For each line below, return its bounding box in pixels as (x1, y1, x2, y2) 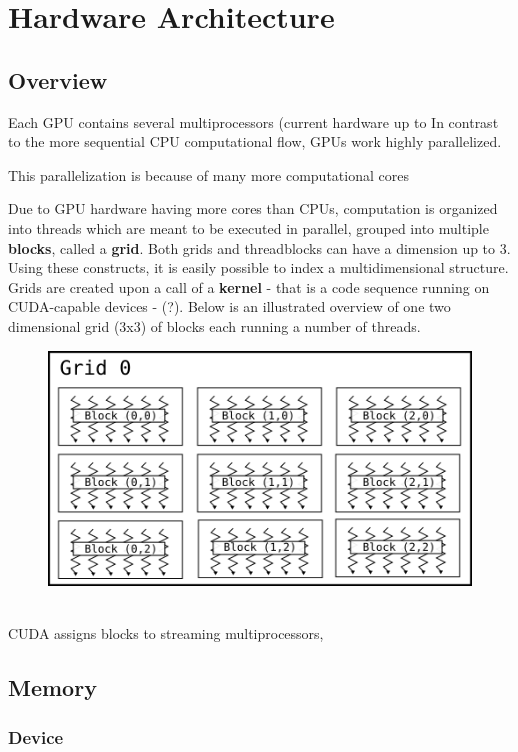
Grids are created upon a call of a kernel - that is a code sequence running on (8, 276, 490, 297)
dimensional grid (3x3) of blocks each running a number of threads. (8, 315, 421, 336)
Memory (8, 672, 97, 703)
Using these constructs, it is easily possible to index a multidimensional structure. (8, 257, 509, 278)
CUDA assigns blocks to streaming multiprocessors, (8, 623, 324, 644)
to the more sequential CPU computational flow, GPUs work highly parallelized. (8, 131, 502, 152)
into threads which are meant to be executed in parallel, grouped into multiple (8, 217, 489, 238)
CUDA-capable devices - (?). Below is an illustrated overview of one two (8, 296, 451, 317)
